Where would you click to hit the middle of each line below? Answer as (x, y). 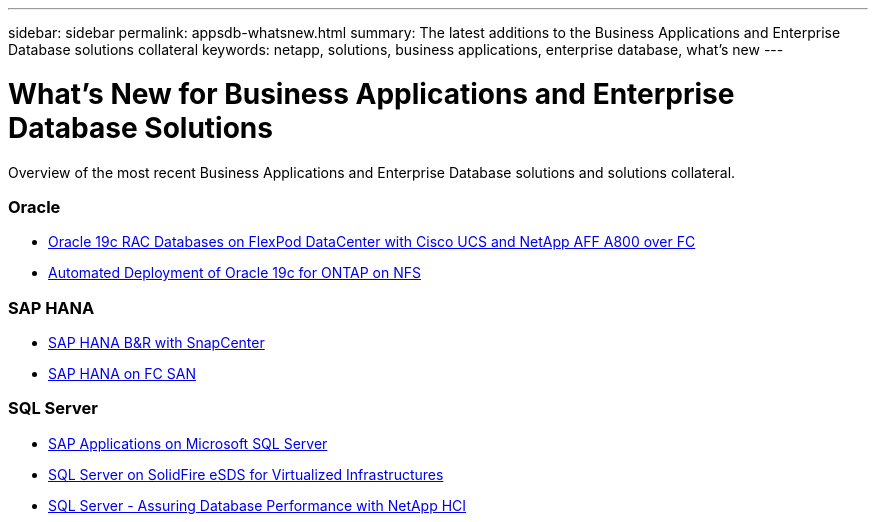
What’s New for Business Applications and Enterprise (371, 93)
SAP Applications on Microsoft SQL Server (188, 443)
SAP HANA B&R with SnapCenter (156, 342)
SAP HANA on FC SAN (122, 373)
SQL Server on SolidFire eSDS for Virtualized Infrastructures (246, 474)
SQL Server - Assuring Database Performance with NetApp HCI (257, 505)
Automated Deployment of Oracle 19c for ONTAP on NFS (235, 273)
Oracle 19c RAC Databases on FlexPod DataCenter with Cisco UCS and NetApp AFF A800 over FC (372, 242)
